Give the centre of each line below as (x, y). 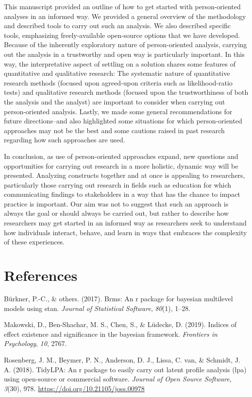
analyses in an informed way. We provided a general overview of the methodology (125, 16)
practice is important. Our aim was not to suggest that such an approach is (116, 203)
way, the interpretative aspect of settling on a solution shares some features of (120, 63)
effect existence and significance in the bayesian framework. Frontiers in (111, 334)
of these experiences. (34, 242)
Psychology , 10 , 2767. (35, 343)
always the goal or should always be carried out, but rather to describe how (116, 213)
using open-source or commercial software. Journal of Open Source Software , (118, 379)
